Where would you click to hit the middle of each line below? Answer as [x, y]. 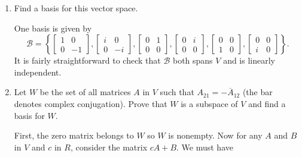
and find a [267, 103]
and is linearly [249, 60]
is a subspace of [209, 103]
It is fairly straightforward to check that [87, 60]
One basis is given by [53, 28]
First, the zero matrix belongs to [74, 135]
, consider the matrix [109, 147]
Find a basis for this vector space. [76, 8]
